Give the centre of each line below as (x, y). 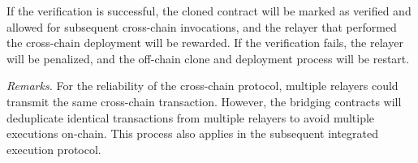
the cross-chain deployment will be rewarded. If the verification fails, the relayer (205, 43)
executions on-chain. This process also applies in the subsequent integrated (193, 133)
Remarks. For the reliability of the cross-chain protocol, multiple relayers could (203, 86)
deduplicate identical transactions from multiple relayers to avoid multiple (191, 117)
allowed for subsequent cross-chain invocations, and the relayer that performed (202, 26)
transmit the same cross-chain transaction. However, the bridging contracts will (204, 101)
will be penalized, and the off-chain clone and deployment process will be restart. (208, 58)
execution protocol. (54, 149)
